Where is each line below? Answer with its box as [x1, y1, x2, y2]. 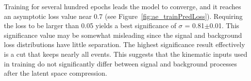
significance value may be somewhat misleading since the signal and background [4, 30, 242, 40]
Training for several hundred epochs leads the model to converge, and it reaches [4, 1, 241, 11]
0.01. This [209, 20, 239, 31]
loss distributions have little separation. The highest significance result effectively [4, 39, 245, 49]
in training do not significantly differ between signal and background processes [4, 58, 237, 68]
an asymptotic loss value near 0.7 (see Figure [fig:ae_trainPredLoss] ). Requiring [4, 11, 243, 21]
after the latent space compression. [4, 68, 107, 78]
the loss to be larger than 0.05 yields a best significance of [4, 20, 177, 31]
